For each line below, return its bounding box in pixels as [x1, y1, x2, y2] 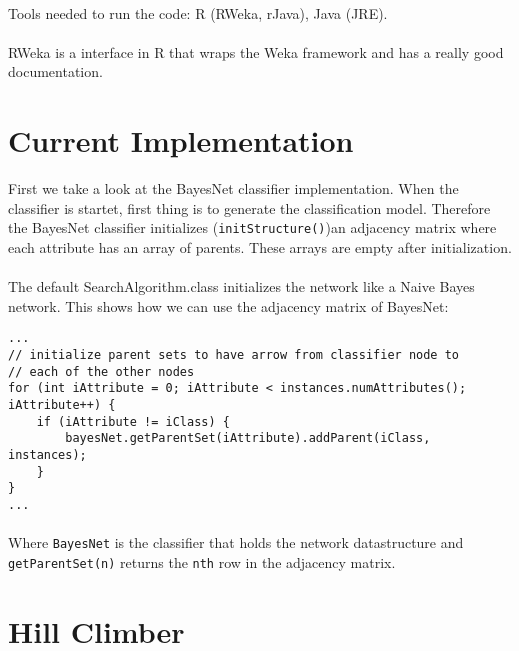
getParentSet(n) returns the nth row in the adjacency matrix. [8, 551, 396, 572]
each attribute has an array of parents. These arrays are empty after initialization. [8, 236, 512, 257]
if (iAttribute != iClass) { [36, 414, 230, 429]
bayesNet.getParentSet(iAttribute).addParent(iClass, [65, 431, 431, 446]
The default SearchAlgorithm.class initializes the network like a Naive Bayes [8, 276, 475, 297]
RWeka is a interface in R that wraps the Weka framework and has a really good [8, 41, 504, 62]
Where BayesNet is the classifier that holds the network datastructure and [8, 532, 464, 553]
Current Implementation [8, 120, 354, 161]
